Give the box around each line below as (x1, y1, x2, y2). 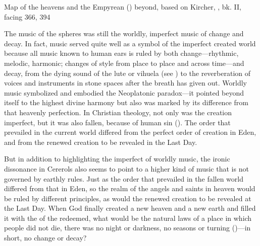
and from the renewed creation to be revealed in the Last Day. (4, 136, 197, 147)
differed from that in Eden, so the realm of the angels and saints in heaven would (4, 183, 255, 194)
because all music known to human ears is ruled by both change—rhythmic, (4, 48, 239, 58)
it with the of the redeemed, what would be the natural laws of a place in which (4, 212, 252, 223)
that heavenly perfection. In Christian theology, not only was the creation (4, 107, 232, 117)
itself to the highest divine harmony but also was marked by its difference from (4, 97, 248, 108)
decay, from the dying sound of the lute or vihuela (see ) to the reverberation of (4, 67, 251, 78)
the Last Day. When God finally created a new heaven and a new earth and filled (4, 203, 256, 213)
